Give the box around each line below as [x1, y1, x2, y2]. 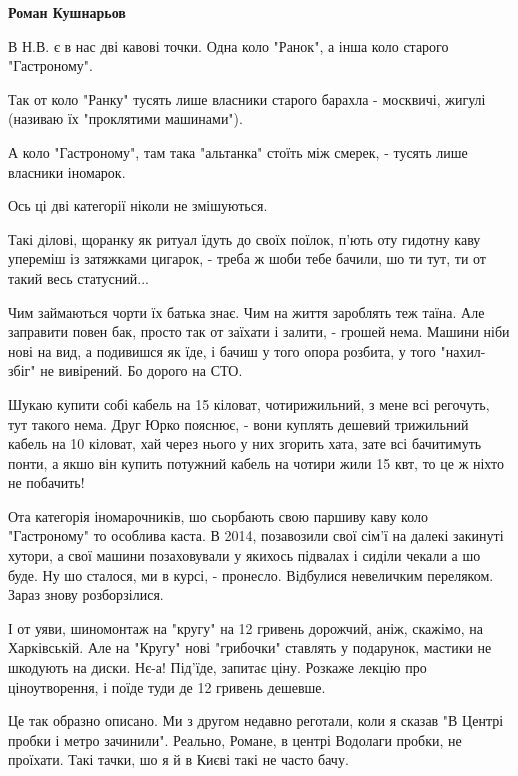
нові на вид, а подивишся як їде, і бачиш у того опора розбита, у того [8, 340, 436, 361]
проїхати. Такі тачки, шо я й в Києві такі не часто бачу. [8, 749, 349, 770]
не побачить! [8, 472, 85, 493]
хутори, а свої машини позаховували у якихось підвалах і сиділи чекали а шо [8, 545, 481, 566]
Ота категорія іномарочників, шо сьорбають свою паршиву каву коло [8, 505, 428, 526]
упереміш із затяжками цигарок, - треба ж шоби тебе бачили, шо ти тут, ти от [8, 248, 486, 269]
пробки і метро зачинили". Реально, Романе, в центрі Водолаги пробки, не [8, 729, 462, 750]
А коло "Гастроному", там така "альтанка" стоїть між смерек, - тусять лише [8, 141, 468, 162]
